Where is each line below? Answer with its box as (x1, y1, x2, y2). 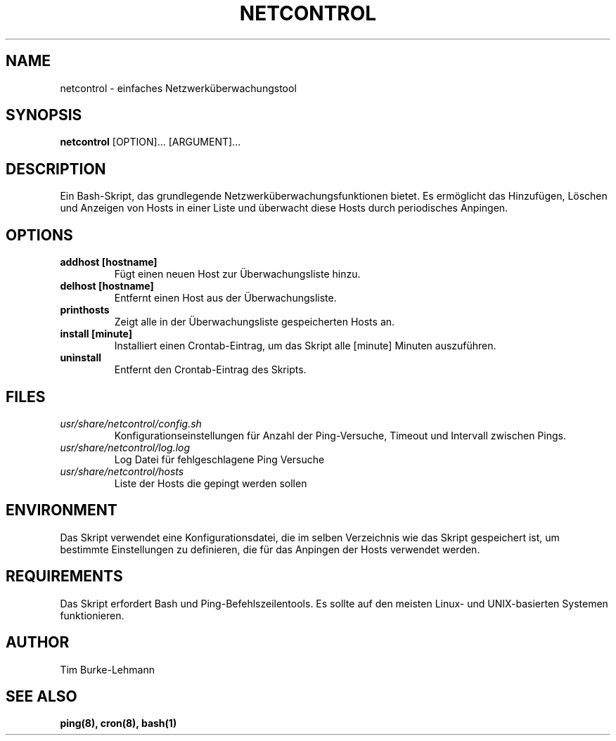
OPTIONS (6, 226, 73, 244)
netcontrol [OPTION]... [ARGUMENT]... (60, 136, 241, 148)
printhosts (60, 304, 110, 316)
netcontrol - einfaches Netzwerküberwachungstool (60, 82, 297, 94)
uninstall (60, 352, 102, 364)
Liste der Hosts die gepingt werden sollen (114, 477, 307, 489)
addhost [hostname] (60, 256, 158, 269)
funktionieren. (60, 609, 124, 621)
